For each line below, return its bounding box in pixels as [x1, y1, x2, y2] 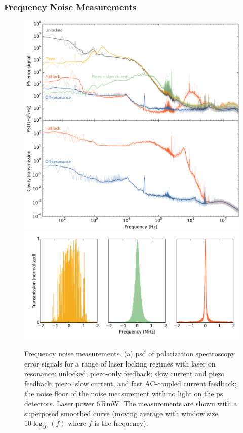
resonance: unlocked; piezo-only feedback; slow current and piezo [24, 368, 225, 379]
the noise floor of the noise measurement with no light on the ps [24, 388, 223, 398]
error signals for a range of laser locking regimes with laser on [24, 358, 216, 369]
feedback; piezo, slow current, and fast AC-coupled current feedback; [24, 378, 237, 388]
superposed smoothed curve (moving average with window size [24, 408, 218, 418]
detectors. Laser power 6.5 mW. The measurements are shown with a [24, 398, 237, 409]
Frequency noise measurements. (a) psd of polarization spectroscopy [24, 348, 235, 359]
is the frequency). [94, 418, 148, 428]
